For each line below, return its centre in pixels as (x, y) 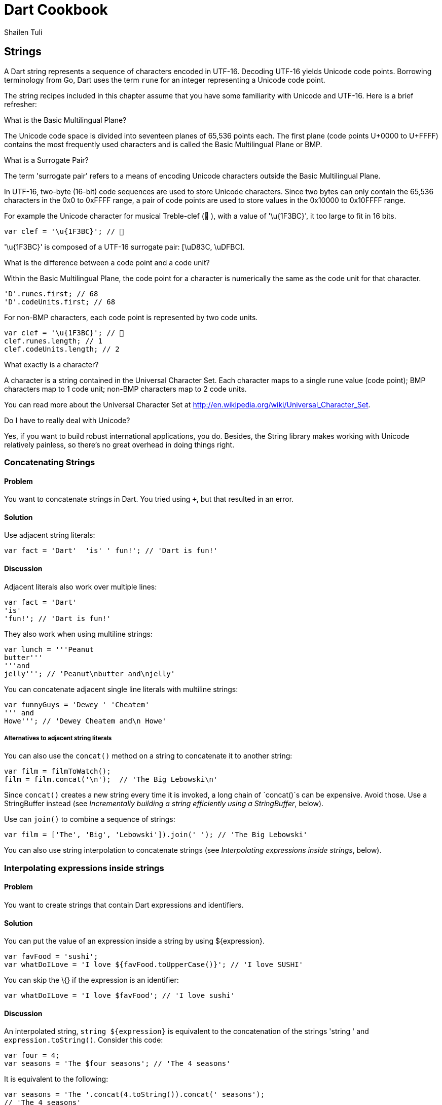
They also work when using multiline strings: (78, 634)
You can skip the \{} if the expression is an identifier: (91, 980)
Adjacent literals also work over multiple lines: (81, 586)
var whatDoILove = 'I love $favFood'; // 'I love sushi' (120, 996)
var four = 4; (32, 1056)
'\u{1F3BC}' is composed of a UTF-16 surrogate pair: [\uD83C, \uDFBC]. (124, 247)
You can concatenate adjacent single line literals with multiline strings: (121, 689)
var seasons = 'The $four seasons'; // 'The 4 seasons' (117, 1064)
